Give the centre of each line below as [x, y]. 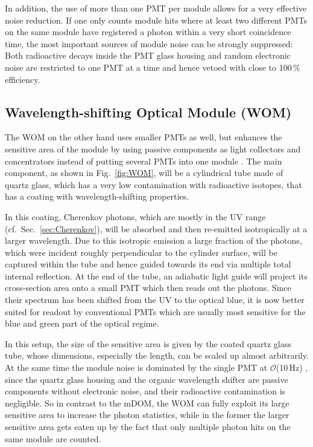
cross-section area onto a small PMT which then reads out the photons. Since [148, 288]
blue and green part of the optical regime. [82, 323]
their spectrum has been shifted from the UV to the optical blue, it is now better [155, 300]
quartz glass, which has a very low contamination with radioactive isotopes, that [153, 184]
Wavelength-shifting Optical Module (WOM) [148, 112]
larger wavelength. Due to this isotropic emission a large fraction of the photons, [153, 240]
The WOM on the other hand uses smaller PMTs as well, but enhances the [144, 137]
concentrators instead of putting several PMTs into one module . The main [144, 161]
